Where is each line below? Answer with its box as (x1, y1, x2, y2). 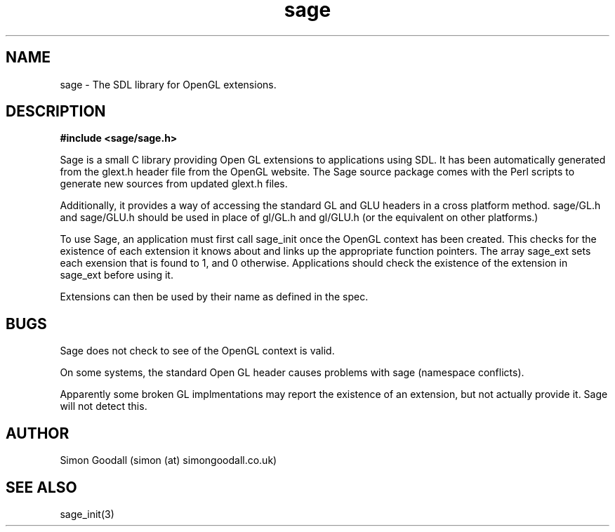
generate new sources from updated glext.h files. (60, 178, 288, 190)
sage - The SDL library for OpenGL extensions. (60, 78, 277, 91)
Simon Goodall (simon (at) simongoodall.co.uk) (60, 454, 277, 467)
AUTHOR (6, 424, 70, 442)
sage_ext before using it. (60, 269, 173, 281)
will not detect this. (60, 400, 147, 413)
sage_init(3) (60, 507, 114, 520)
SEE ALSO (6, 478, 77, 496)
